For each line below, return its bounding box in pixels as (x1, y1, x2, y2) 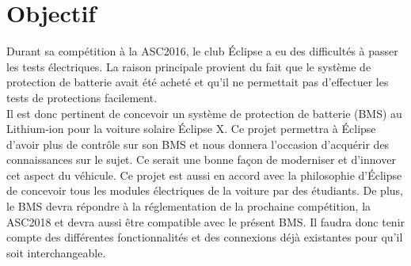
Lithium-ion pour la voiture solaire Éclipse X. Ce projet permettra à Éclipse (6, 120, 376, 137)
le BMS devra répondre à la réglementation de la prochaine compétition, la (6, 198, 371, 215)
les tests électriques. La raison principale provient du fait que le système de (6, 58, 371, 74)
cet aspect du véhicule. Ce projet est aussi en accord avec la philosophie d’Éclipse (6, 166, 402, 183)
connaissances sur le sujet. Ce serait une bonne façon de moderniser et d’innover (6, 151, 396, 168)
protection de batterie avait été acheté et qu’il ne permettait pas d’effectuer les (6, 74, 389, 90)
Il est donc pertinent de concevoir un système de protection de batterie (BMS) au (6, 104, 402, 121)
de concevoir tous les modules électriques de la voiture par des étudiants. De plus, (6, 182, 403, 199)
